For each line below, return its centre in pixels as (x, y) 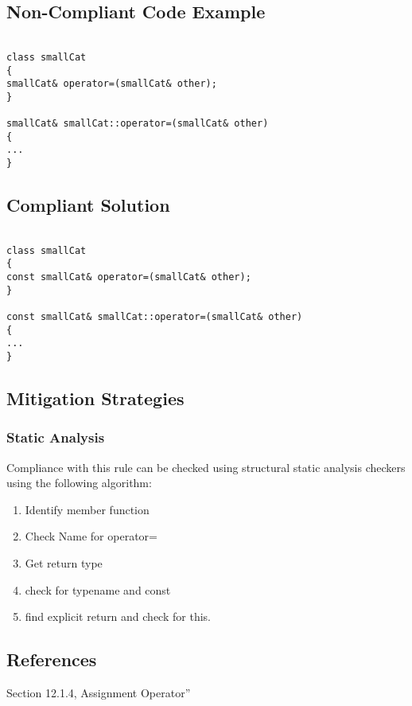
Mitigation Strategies (95, 398)
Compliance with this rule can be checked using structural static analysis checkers (206, 467)
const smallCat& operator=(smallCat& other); (129, 277)
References (52, 659)
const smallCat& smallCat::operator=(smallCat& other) (155, 316)
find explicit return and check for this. (118, 616)
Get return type (64, 562)
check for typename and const (98, 589)
